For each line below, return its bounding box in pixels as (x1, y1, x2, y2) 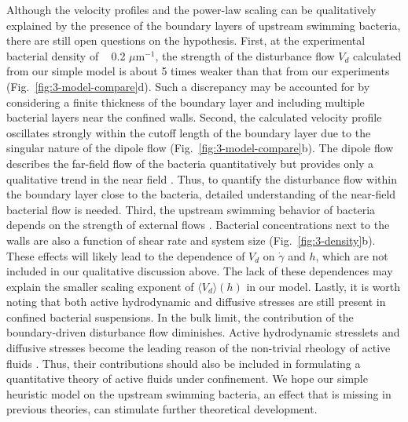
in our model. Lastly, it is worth (246, 278, 401, 294)
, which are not (315, 247, 388, 264)
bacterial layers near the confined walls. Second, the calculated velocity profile (6, 109, 382, 126)
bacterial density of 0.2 (6, 47, 126, 64)
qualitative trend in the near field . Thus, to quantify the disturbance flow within (6, 170, 397, 187)
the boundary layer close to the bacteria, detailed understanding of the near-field (6, 186, 396, 202)
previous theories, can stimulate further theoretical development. (6, 401, 318, 417)
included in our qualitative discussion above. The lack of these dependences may (6, 263, 393, 279)
